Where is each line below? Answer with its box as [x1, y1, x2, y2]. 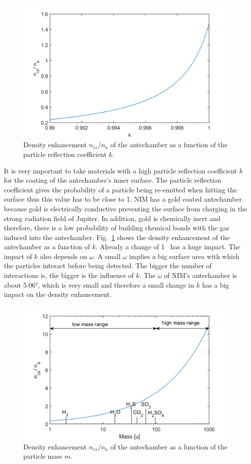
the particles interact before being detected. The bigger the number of [4, 260, 212, 271]
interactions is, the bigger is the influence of [4, 270, 134, 280]
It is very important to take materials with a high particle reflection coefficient [4, 165, 237, 175]
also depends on [40, 251, 87, 261]
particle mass [23, 451, 63, 461]
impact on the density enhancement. [4, 289, 112, 299]
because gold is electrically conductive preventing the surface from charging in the [4, 203, 248, 213]
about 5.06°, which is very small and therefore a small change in [4, 279, 194, 290]
